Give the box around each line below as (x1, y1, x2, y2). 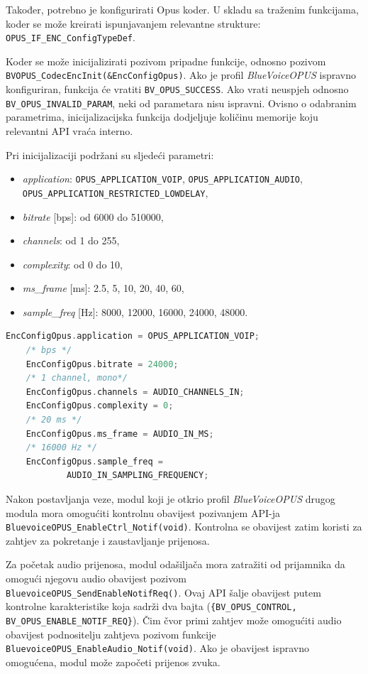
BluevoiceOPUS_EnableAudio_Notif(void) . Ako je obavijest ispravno (6, 641, 310, 656)
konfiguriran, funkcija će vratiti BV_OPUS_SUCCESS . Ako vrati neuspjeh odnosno (6, 82, 349, 97)
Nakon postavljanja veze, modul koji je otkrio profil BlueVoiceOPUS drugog (6, 491, 335, 506)
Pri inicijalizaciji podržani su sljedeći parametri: (6, 147, 214, 162)
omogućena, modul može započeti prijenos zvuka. (6, 654, 221, 669)
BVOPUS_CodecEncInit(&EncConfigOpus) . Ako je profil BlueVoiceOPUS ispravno (6, 67, 356, 82)
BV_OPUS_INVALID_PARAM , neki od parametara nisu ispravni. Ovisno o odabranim (6, 95, 357, 110)
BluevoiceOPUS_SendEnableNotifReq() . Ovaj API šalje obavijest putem (6, 585, 321, 599)
